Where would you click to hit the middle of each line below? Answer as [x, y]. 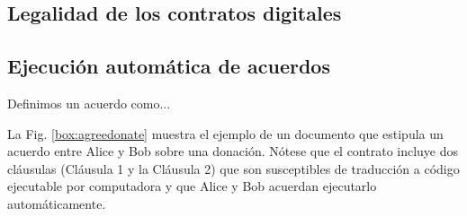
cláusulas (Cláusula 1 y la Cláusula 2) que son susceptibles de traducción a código [233, 168]
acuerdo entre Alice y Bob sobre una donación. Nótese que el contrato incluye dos [233, 151]
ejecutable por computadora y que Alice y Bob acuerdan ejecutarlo [192, 186]
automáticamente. [57, 203]
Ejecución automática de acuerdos [169, 66]
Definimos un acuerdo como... [89, 103]
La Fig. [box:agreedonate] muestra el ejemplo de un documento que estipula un [225, 133]
